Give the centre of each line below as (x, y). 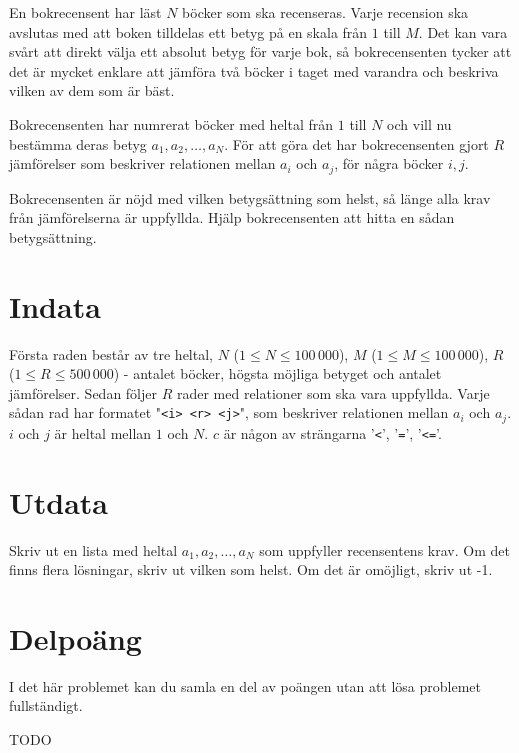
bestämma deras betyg (78, 143)
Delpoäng (75, 637)
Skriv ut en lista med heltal (93, 549)
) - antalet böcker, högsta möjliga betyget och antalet (277, 373)
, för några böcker (389, 163)
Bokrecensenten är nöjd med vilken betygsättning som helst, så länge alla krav (250, 197)
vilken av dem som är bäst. (92, 90)
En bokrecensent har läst (85, 12)
